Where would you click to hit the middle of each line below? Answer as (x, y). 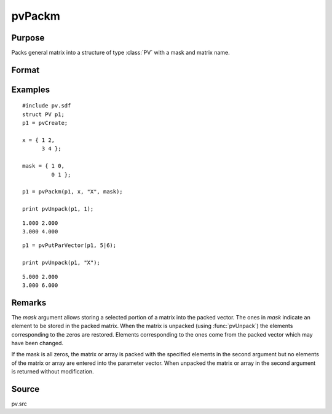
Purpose (28, 38)
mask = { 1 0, (43, 166)
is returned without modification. (53, 372)
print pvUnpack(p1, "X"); (61, 263)
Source (26, 389)
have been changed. (38, 343)
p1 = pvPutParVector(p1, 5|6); (69, 245)
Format (26, 70)
